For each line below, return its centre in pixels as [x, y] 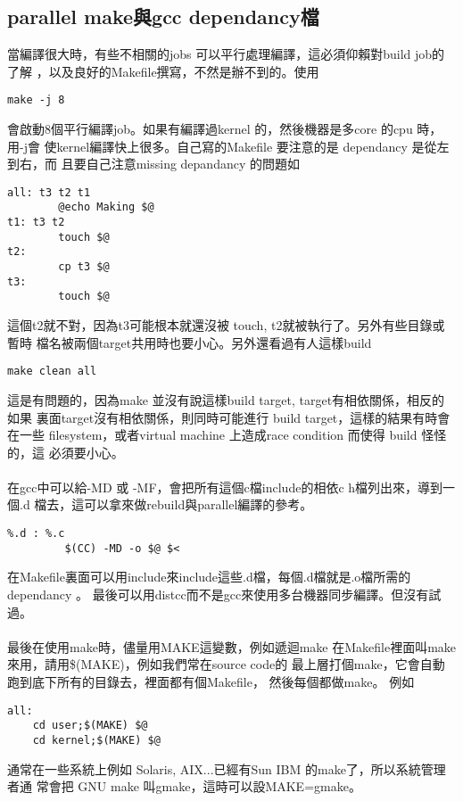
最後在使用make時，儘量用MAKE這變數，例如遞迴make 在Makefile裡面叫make [232, 646]
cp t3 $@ [84, 267]
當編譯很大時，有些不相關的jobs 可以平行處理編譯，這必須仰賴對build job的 [226, 54]
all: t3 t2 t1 [49, 192]
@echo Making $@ [106, 207]
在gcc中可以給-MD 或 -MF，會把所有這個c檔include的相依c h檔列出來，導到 [225, 487]
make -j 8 [36, 100]
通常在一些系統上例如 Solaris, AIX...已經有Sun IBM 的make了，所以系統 [214, 768]
